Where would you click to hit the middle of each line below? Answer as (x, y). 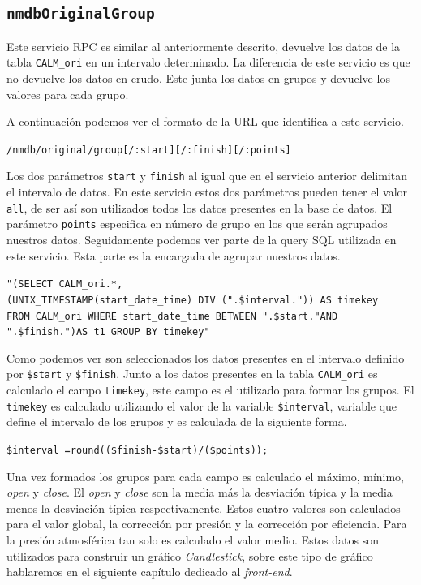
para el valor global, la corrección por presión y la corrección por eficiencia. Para (207, 524)
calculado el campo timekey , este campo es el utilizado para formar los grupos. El (210, 390)
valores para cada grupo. (68, 94)
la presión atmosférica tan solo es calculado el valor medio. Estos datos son (193, 540)
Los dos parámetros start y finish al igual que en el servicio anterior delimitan (207, 176)
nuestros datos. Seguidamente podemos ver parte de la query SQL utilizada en (202, 240)
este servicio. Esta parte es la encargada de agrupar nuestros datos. (174, 255)
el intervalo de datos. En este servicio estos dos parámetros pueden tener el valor (207, 192)
